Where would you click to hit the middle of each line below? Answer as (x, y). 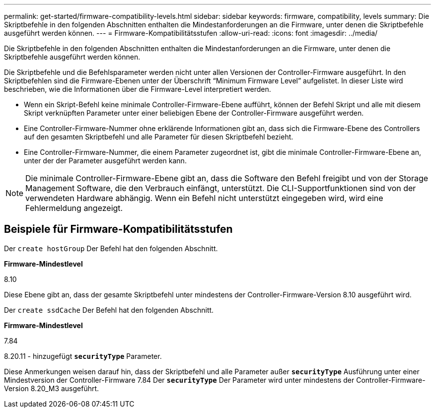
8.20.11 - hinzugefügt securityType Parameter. (83, 356)
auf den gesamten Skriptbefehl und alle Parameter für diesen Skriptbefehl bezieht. (159, 137)
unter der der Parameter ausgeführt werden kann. (105, 161)
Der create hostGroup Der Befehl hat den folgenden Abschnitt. (111, 248)
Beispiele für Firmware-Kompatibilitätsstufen (118, 229)
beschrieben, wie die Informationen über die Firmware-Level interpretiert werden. (138, 89)
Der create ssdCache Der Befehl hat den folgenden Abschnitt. (109, 310)
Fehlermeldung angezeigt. (74, 208)
